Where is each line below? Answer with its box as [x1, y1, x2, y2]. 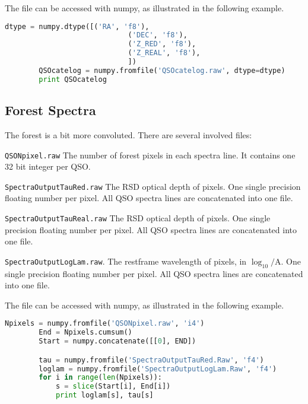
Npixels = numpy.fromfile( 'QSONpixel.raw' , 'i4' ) [5, 319, 205, 328]
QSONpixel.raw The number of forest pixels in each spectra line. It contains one [5, 148, 296, 161]
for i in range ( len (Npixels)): [39, 373, 162, 382]
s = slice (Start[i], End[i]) [55, 382, 171, 391]
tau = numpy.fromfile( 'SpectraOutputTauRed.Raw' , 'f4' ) [39, 355, 264, 364]
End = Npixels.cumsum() [39, 328, 132, 337]
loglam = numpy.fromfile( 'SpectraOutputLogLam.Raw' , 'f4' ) [39, 364, 277, 373]
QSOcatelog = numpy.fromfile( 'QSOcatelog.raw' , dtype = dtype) [39, 66, 285, 75]
